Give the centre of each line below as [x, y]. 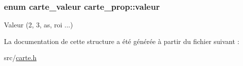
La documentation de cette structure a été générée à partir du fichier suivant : [122, 41]
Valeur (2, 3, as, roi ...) [39, 25]
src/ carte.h [20, 57]
